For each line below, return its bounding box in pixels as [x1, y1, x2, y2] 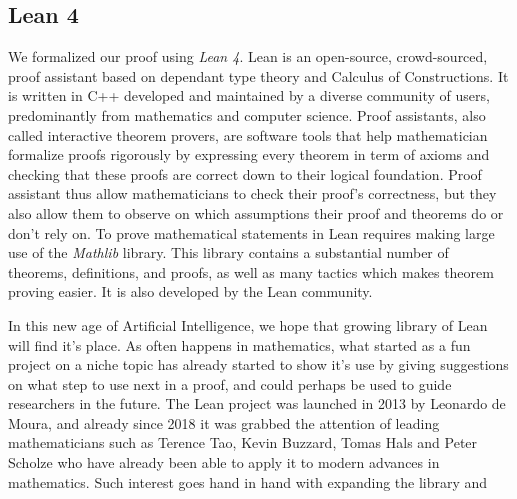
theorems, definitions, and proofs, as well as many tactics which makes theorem [8, 261, 494, 282]
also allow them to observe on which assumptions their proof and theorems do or [8, 202, 504, 223]
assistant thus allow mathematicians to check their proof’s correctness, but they [8, 183, 497, 204]
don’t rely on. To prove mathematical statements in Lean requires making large [8, 222, 495, 243]
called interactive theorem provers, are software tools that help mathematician [8, 124, 488, 145]
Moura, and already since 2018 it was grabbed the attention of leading [8, 412, 440, 433]
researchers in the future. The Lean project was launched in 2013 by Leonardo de [8, 393, 506, 414]
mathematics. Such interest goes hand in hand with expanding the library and [8, 471, 488, 492]
